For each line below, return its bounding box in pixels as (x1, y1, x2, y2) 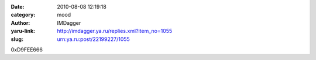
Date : (11, 3, 25, 10)
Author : (11, 19, 30, 26)
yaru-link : (11, 28, 35, 35)
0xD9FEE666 (11, 46, 43, 53)
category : (11, 12, 36, 18)
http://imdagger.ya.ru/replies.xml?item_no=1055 (57, 28, 173, 35)
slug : (11, 35, 23, 43)
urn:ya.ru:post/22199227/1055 (57, 35, 130, 43)
